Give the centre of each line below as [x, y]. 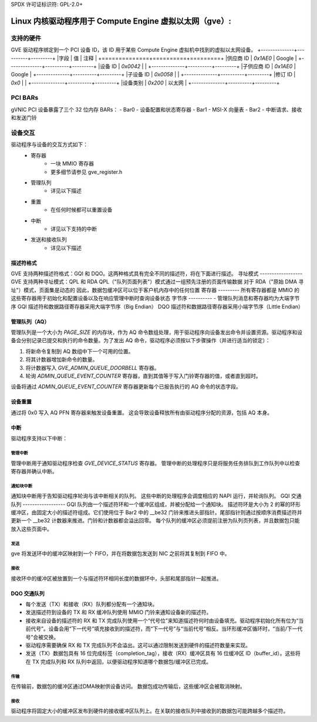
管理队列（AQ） [30, 321]
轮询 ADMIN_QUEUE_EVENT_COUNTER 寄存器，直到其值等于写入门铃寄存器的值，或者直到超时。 [143, 376]
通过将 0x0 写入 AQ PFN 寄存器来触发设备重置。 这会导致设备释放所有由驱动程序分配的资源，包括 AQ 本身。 [142, 412]
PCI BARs [25, 98]
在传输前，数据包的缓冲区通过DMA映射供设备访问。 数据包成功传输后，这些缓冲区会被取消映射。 [128, 686]
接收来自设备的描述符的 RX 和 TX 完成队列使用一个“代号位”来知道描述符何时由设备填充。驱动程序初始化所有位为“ [162, 620]
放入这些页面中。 [31, 529]
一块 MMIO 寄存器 [72, 164]
